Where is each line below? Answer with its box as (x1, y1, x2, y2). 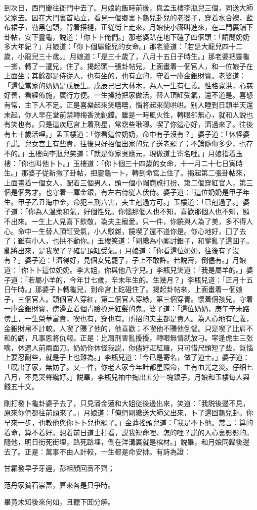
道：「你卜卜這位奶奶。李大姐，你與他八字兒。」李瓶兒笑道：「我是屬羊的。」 (4, 265, 246, 275)
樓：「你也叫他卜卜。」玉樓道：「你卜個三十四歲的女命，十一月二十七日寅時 (4, 158, 243, 168)
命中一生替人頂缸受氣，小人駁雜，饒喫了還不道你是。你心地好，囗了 (17, 226, 239, 236)
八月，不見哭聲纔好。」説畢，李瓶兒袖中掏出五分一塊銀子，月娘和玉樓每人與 (4, 371, 250, 382)
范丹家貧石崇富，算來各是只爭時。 (4, 479, 115, 490)
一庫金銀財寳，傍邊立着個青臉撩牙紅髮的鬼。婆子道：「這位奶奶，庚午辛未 (4, 303, 243, 314)
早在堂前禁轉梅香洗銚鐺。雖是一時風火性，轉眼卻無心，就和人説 (38, 109, 246, 119)
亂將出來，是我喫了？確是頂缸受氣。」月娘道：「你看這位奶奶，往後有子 (4, 245, 232, 255)
